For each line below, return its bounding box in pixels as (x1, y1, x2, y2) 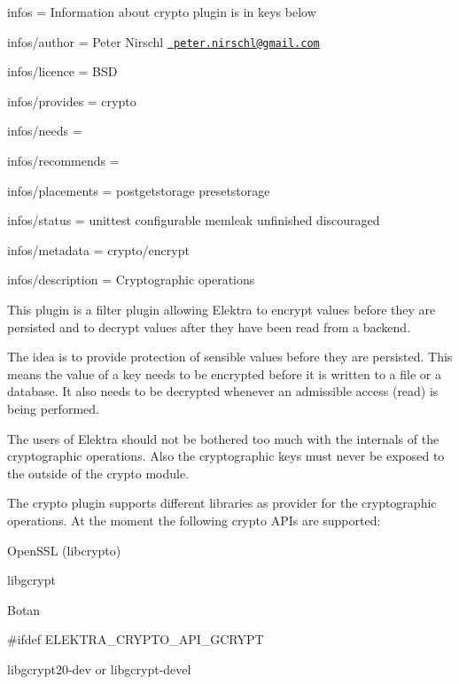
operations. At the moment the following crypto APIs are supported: (7, 510, 381, 529)
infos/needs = (7, 121, 82, 140)
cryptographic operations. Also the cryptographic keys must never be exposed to (7, 447, 445, 465)
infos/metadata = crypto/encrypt (7, 240, 190, 259)
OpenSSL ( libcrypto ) (7, 540, 121, 559)
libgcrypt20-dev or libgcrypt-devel (7, 659, 191, 678)
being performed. (7, 399, 99, 417)
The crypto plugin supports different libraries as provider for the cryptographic (7, 494, 437, 512)
